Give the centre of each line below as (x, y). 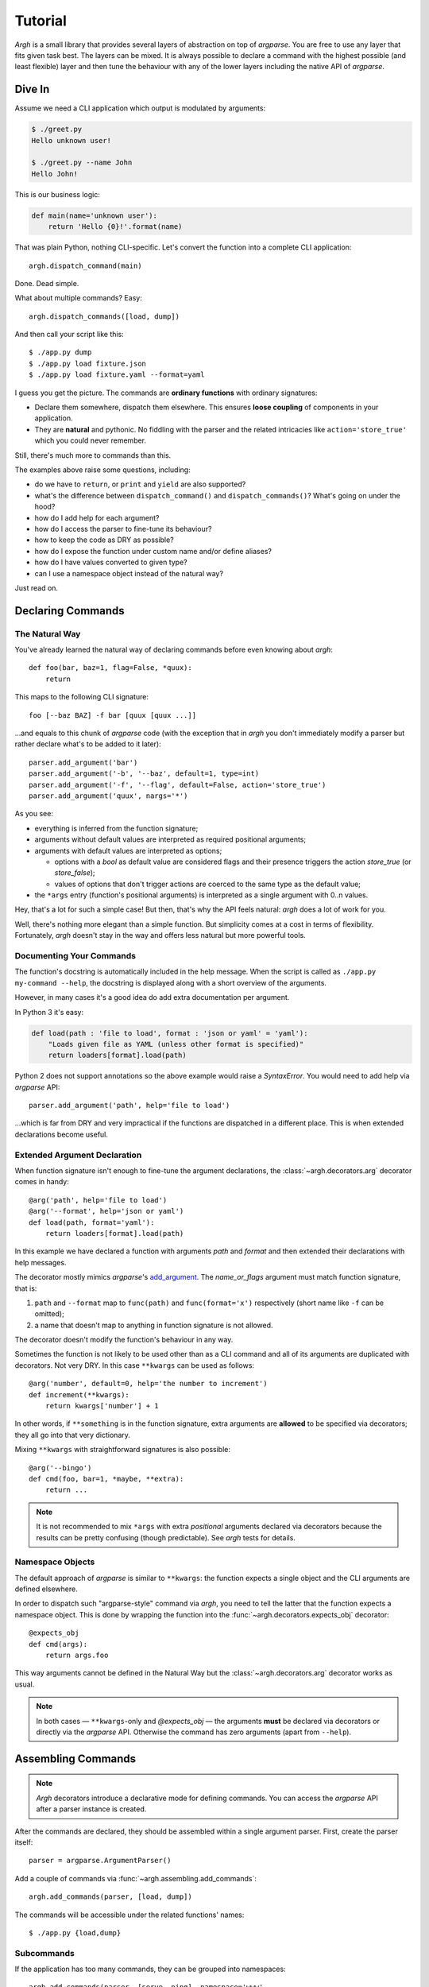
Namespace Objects (55, 1562)
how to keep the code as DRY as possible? (104, 540)
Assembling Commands (75, 1758)
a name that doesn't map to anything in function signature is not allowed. (154, 1325)
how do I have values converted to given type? (111, 562)
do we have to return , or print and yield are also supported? (140, 484)
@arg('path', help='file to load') (98, 1200)
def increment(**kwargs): (79, 1394)
